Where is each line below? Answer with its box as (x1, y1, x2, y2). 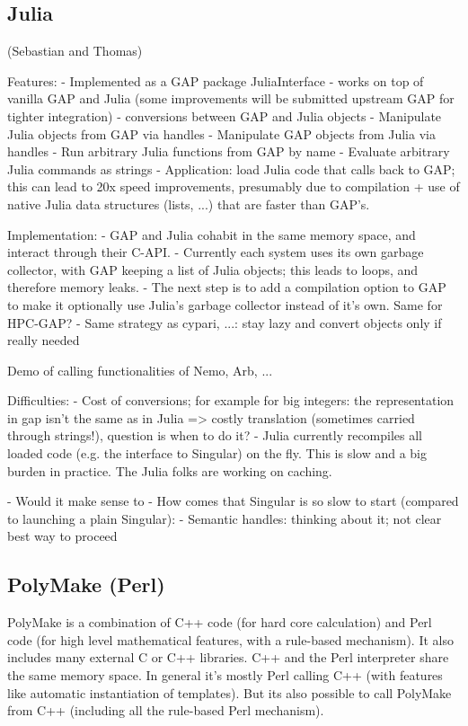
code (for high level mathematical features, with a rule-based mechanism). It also (7, 630, 454, 649)
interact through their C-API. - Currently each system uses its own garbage (7, 243, 424, 261)
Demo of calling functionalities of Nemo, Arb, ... (7, 360, 273, 379)
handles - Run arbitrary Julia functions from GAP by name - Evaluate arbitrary (7, 142, 450, 161)
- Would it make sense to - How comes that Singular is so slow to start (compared (7, 491, 459, 510)
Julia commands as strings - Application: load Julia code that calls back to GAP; (7, 159, 455, 178)
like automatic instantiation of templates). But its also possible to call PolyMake (7, 683, 452, 702)
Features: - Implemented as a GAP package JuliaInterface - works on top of (7, 71, 424, 90)
